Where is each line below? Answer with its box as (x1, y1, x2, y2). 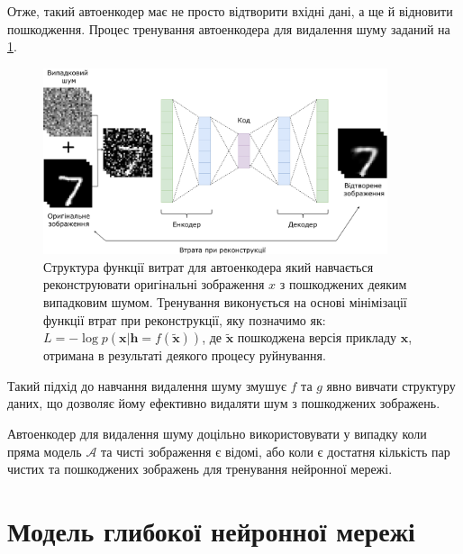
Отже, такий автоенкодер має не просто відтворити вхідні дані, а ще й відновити (7, 2, 453, 20)
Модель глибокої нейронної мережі (7, 512, 415, 549)
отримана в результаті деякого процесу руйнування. (43, 346, 326, 365)
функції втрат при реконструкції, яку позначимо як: (43, 310, 326, 329)
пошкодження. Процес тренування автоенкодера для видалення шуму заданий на (7, 19, 450, 38)
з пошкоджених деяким (279, 275, 407, 294)
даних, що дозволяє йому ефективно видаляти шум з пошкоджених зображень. (7, 394, 440, 413)
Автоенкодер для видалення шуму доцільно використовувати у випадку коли (7, 423, 427, 442)
